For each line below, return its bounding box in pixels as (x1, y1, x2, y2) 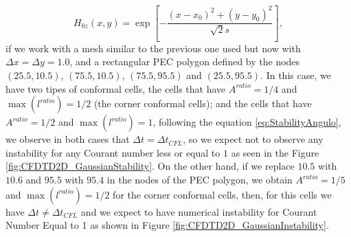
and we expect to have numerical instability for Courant (80, 204, 317, 218)
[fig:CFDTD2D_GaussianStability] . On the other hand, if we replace (5, 159, 295, 173)
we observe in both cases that (5, 132, 130, 146)
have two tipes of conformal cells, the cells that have (5, 81, 226, 95)
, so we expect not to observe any (183, 132, 324, 146)
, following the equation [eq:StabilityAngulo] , (152, 115, 341, 129)
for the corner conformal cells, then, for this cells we (113, 187, 332, 201)
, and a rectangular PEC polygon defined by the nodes (69, 54, 300, 69)
